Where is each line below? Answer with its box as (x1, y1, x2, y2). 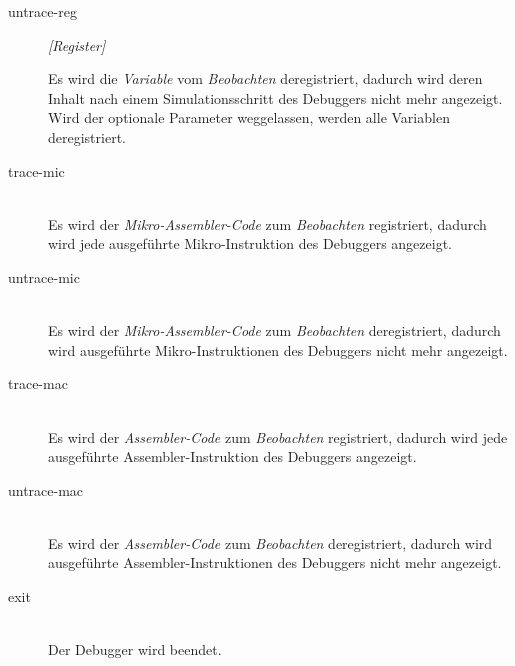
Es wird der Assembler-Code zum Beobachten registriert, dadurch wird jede (48, 426, 508, 447)
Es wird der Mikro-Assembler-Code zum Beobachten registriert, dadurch (48, 213, 487, 234)
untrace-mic (8, 266, 80, 287)
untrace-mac (8, 479, 84, 500)
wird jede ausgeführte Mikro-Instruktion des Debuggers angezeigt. (48, 233, 452, 254)
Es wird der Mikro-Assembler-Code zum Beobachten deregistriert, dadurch (48, 320, 501, 341)
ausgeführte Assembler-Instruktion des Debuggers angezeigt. (48, 446, 417, 467)
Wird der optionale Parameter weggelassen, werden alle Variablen (48, 107, 450, 128)
